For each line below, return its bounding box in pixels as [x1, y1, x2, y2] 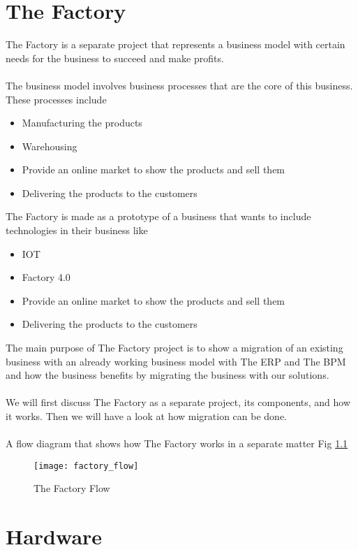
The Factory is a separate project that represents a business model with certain [6, 37, 345, 52]
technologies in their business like [6, 223, 148, 238]
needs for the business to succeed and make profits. [6, 50, 224, 65]
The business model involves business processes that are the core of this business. [6, 78, 353, 92]
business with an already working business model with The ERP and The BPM [6, 354, 346, 368]
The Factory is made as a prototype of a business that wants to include [6, 209, 311, 224]
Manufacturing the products [22, 115, 142, 130]
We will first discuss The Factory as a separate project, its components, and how [6, 395, 351, 410]
